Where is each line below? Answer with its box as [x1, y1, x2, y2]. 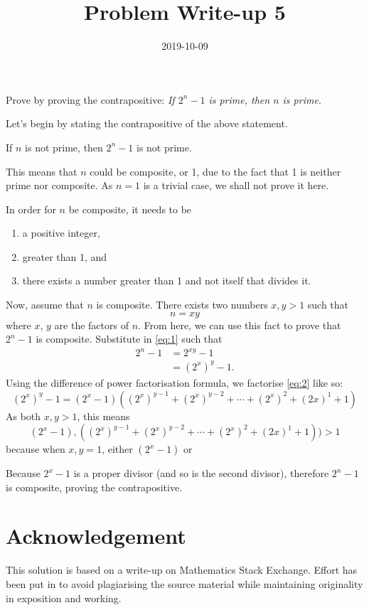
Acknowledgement [6, 521, 186, 550]
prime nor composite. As [6, 178, 113, 193]
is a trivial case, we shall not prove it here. [143, 178, 329, 193]
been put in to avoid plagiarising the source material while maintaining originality [6, 577, 363, 591]
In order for [6, 201, 56, 216]
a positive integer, [22, 225, 100, 240]
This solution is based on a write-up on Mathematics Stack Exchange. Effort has [6, 562, 358, 577]
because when [6, 442, 65, 456]
